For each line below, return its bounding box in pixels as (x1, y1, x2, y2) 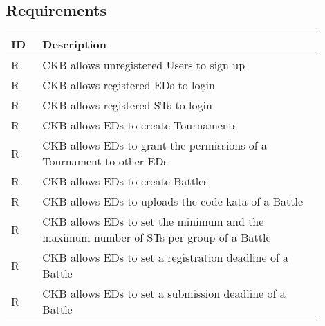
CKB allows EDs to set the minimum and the (42, 213, 264, 230)
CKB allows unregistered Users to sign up (42, 57, 245, 73)
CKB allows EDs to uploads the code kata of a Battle (42, 193, 304, 210)
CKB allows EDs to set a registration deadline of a (42, 249, 289, 266)
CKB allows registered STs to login (42, 97, 212, 114)
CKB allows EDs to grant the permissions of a (42, 137, 268, 154)
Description (42, 36, 106, 53)
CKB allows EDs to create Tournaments (42, 117, 237, 134)
